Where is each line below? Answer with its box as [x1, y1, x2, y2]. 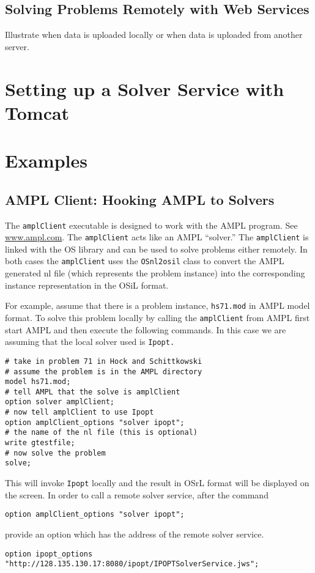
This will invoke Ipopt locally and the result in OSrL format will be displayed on [5, 476, 309, 489]
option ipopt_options [5, 549, 93, 558]
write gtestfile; [5, 438, 75, 448]
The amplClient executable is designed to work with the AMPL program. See [5, 218, 298, 231]
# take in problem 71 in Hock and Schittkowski [5, 357, 202, 366]
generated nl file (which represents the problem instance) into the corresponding [5, 267, 305, 279]
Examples [5, 148, 87, 173]
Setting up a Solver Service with [5, 76, 284, 101]
